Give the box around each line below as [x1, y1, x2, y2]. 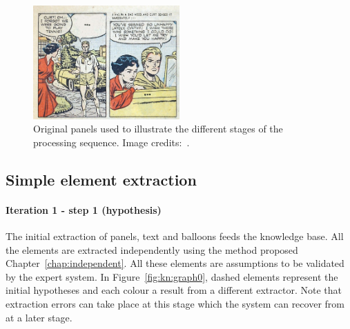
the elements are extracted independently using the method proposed [6, 242, 298, 257]
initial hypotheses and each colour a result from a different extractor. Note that [6, 283, 342, 297]
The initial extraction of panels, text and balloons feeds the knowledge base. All [6, 228, 344, 243]
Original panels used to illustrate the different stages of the [33, 121, 283, 136]
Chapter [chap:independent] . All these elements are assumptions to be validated [6, 256, 344, 270]
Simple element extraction [6, 168, 197, 190]
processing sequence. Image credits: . [33, 134, 190, 149]
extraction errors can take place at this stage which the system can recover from [6, 296, 344, 310]
